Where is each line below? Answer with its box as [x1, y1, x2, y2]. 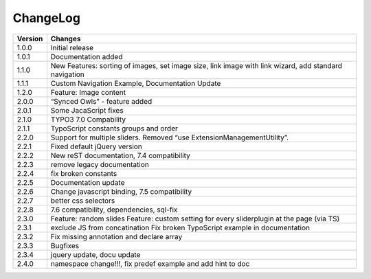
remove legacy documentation [50, 159, 149, 169]
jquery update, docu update [50, 249, 141, 259]
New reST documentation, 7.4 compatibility [50, 150, 190, 160]
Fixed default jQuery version [50, 142, 142, 151]
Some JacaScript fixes [50, 105, 124, 115]
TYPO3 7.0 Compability [50, 114, 126, 124]
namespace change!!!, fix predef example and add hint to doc [50, 258, 250, 268]
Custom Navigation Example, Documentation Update [50, 78, 221, 88]
